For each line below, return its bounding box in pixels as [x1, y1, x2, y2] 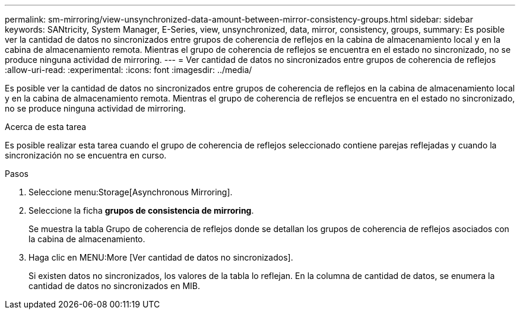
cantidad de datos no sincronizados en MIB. [28, 281, 201, 291]
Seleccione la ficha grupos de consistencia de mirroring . [28, 205, 254, 215]
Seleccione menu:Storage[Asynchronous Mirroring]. [28, 187, 233, 197]
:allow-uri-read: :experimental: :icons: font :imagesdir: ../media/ [5, 65, 252, 75]
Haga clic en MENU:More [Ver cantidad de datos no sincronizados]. [28, 252, 293, 262]
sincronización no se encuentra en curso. [5, 150, 167, 160]
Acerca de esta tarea [5, 122, 87, 132]
